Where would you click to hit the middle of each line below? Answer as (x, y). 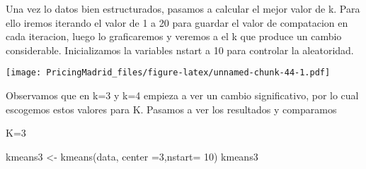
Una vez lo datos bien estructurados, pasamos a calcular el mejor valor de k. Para (183, 8)
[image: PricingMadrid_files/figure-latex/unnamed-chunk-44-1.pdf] (168, 73)
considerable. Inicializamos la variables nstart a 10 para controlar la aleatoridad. (180, 50)
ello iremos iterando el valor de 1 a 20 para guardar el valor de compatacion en (177, 22)
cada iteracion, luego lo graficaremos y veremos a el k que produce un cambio (174, 36)
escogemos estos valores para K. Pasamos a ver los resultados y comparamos (171, 109)
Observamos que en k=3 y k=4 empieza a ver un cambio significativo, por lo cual (182, 95)
